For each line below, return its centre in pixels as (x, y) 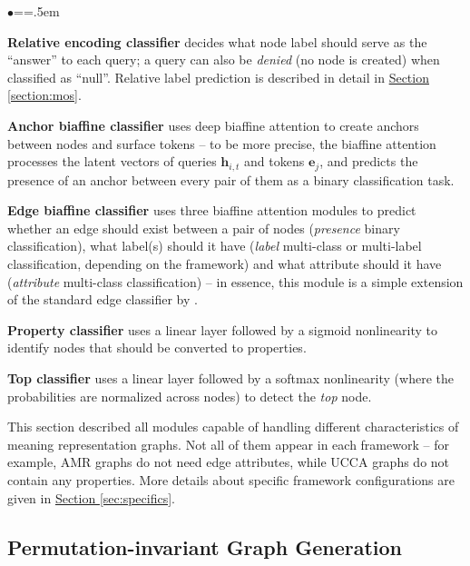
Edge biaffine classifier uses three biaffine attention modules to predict (212, 210)
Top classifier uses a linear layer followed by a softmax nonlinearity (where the (230, 377)
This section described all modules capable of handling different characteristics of (233, 427)
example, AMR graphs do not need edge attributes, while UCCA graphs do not (229, 462)
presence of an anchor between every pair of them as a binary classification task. (231, 179)
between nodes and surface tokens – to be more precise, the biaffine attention (222, 143)
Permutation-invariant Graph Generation (205, 546)
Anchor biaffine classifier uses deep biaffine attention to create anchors (213, 125)
